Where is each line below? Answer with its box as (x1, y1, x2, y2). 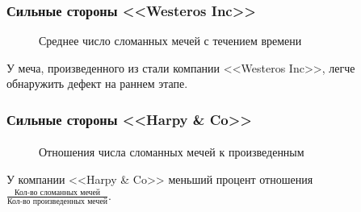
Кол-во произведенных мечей (7, 197, 107, 206)
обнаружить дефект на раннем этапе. (6, 75, 188, 92)
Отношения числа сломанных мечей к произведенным (39, 143, 304, 160)
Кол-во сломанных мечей (14, 189, 101, 197)
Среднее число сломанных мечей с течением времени (39, 32, 302, 49)
